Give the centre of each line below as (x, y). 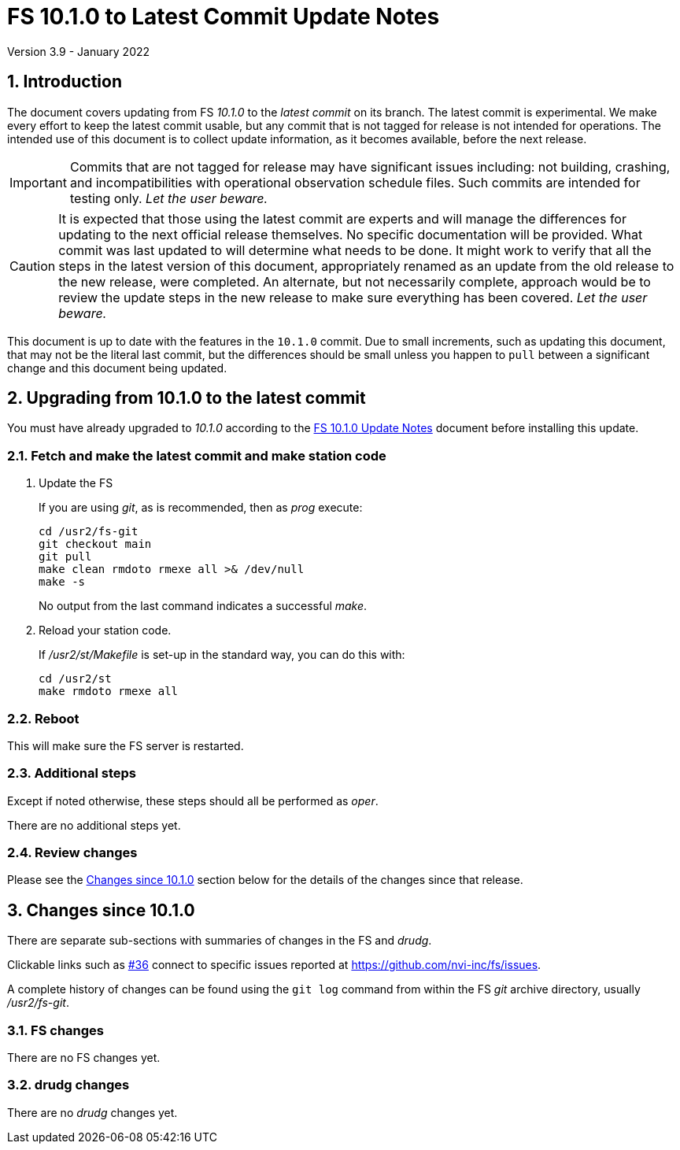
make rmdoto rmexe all (109, 691)
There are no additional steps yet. (94, 825)
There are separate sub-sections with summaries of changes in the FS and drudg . (220, 941)
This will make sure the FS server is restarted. (126, 745)
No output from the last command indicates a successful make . (203, 606)
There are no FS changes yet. (84, 1058)
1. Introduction (65, 82)
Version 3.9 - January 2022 (79, 51)
